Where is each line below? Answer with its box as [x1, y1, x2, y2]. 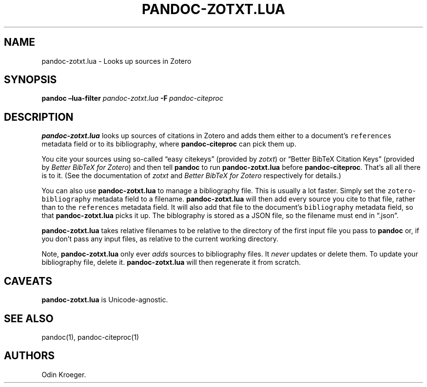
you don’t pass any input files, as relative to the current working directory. [41, 235, 278, 243]
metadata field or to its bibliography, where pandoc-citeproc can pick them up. [41, 140, 296, 148]
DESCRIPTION [4, 111, 74, 123]
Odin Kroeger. [41, 370, 86, 379]
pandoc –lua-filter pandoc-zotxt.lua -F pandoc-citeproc [41, 94, 223, 103]
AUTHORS [4, 350, 55, 362]
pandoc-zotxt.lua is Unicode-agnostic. [41, 295, 168, 304]
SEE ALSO [4, 312, 54, 325]
